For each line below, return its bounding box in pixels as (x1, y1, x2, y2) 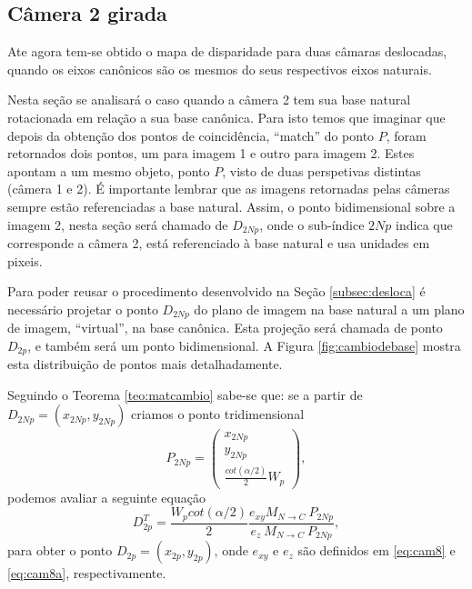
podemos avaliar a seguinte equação (7, 487, 206, 506)
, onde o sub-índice (259, 215, 365, 234)
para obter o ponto (7, 541, 113, 560)
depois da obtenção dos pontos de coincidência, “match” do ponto (7, 125, 375, 145)
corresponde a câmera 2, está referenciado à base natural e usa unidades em (7, 234, 430, 252)
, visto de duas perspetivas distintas (222, 161, 421, 180)
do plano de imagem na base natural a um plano (194, 299, 465, 318)
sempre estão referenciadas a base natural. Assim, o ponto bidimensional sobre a (7, 196, 456, 215)
